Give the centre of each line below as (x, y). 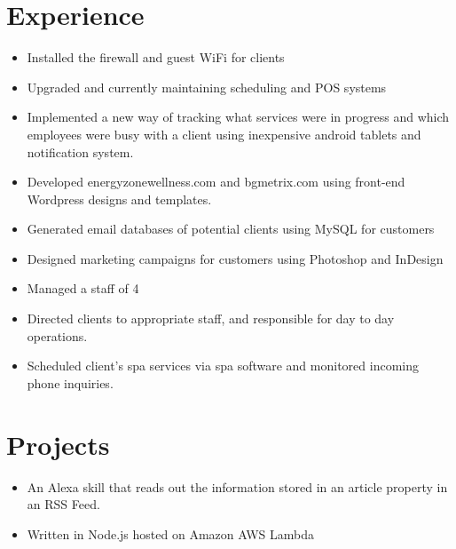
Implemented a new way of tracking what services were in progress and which (238, 117)
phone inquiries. (70, 382)
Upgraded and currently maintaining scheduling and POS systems (207, 87)
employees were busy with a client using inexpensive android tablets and (224, 134)
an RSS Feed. (63, 504)
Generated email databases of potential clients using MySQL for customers (231, 229)
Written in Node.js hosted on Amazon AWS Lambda (170, 533)
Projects (58, 444)
